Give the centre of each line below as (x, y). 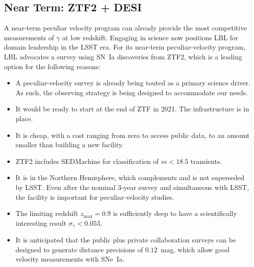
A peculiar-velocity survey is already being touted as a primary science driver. (133, 83)
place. (24, 118)
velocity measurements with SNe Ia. (70, 259)
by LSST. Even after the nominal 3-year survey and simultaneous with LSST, (132, 187)
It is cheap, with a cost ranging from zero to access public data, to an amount (132, 135)
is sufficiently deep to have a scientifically (175, 213)
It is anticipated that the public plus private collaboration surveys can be (126, 240)
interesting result (41, 223)
